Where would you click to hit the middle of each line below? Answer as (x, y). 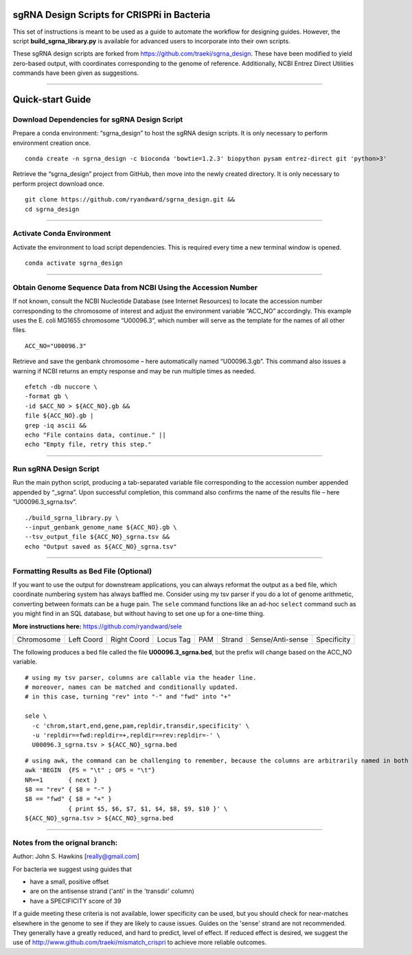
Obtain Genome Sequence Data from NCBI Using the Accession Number (135, 287)
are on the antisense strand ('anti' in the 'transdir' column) (112, 891)
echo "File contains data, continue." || (95, 435)
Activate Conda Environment (62, 234)
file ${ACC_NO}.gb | (59, 416)
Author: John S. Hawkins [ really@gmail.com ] (76, 857)
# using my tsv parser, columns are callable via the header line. (141, 678)
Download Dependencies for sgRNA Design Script (98, 119)
